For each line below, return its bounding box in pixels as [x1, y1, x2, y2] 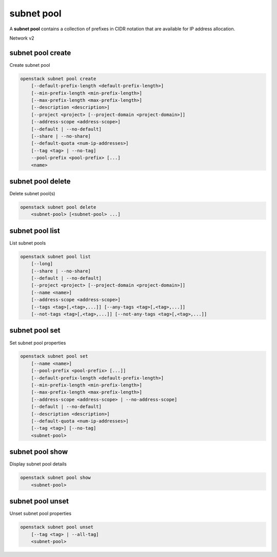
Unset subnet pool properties [9, 510, 72, 516]
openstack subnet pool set [20, 354, 88, 359]
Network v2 [9, 35, 34, 41]
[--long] [31, 261, 53, 267]
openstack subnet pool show [20, 475, 91, 480]
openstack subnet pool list [20, 253, 91, 259]
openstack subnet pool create [20, 76, 96, 82]
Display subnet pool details [9, 461, 67, 467]
